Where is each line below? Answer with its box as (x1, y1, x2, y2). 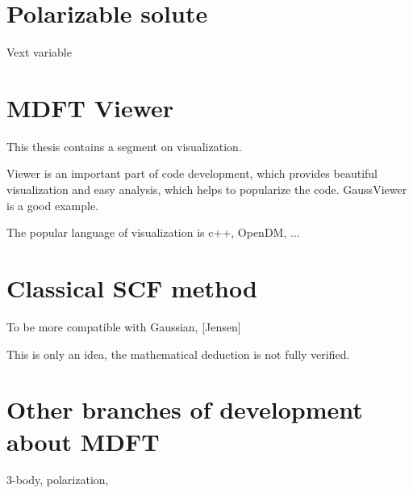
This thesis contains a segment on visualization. (6, 137, 242, 154)
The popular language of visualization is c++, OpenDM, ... (6, 224, 300, 241)
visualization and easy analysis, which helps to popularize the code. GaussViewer (6, 181, 407, 198)
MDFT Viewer (6, 91, 174, 124)
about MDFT (6, 424, 160, 457)
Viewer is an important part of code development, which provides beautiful (6, 165, 378, 182)
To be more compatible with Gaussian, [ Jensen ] (6, 318, 241, 335)
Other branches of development (6, 393, 363, 426)
